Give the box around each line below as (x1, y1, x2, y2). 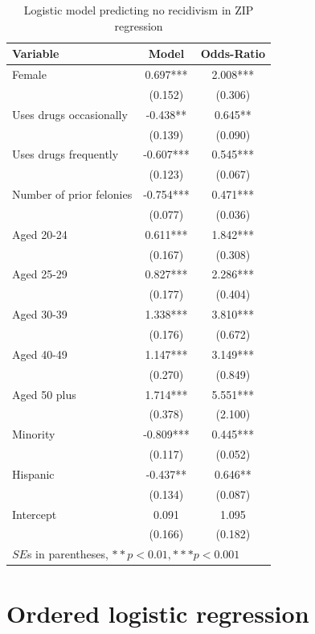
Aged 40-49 (12, 345, 67, 362)
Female (12, 66, 47, 83)
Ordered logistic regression (6, 596, 309, 629)
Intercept (12, 505, 57, 522)
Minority (12, 426, 55, 443)
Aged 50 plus (12, 385, 76, 402)
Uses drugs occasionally (12, 105, 128, 122)
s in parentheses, (27, 545, 108, 562)
